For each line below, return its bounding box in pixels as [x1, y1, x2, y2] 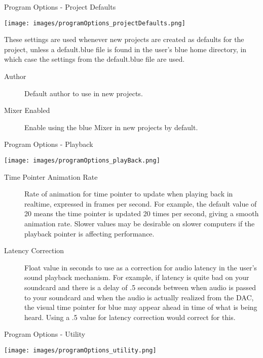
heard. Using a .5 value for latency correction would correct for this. [24, 311, 236, 322]
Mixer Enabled [4, 105, 50, 115]
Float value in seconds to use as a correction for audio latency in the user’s [24, 262, 257, 272]
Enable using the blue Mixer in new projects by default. [24, 122, 198, 132]
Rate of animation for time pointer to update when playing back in [24, 188, 233, 199]
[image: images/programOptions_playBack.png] [4, 157, 160, 164]
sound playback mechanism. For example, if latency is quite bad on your [24, 272, 249, 283]
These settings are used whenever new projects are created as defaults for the [4, 34, 244, 45]
